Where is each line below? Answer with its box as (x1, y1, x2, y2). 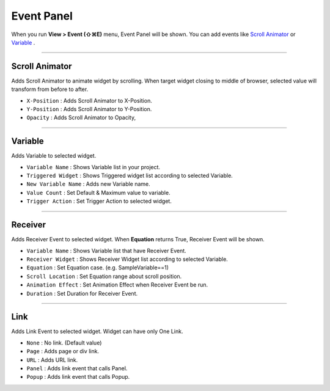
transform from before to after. (11, 86, 89, 93)
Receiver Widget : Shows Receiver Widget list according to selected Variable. (26, 255, 229, 263)
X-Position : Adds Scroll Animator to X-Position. (26, 97, 152, 104)
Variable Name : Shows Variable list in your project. (26, 163, 161, 170)
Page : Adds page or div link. (26, 348, 100, 355)
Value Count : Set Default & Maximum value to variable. (26, 189, 170, 196)
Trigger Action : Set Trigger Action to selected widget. (26, 197, 172, 205)
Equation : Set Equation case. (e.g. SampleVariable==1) (26, 264, 169, 271)
